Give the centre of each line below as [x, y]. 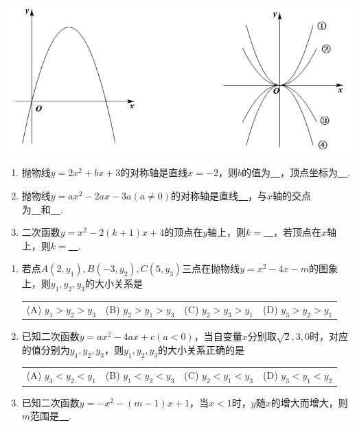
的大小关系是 [114, 283]
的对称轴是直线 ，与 [219, 196]
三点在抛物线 [211, 268]
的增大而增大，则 [309, 402]
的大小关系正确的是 [201, 349]
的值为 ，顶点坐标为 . [296, 172]
